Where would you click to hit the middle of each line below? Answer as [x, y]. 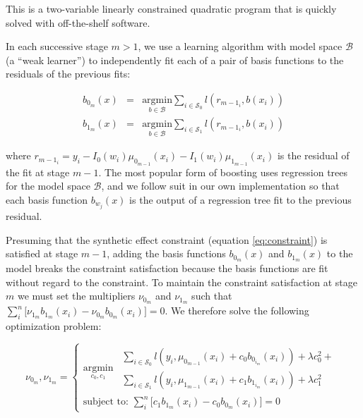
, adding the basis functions [166, 253]
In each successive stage [57, 46]
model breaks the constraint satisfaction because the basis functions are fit [167, 268]
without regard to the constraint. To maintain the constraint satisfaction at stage [181, 282]
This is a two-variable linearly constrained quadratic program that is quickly [171, 8]
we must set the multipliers [76, 296]
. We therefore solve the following [237, 311]
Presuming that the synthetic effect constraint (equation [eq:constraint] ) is [167, 239]
